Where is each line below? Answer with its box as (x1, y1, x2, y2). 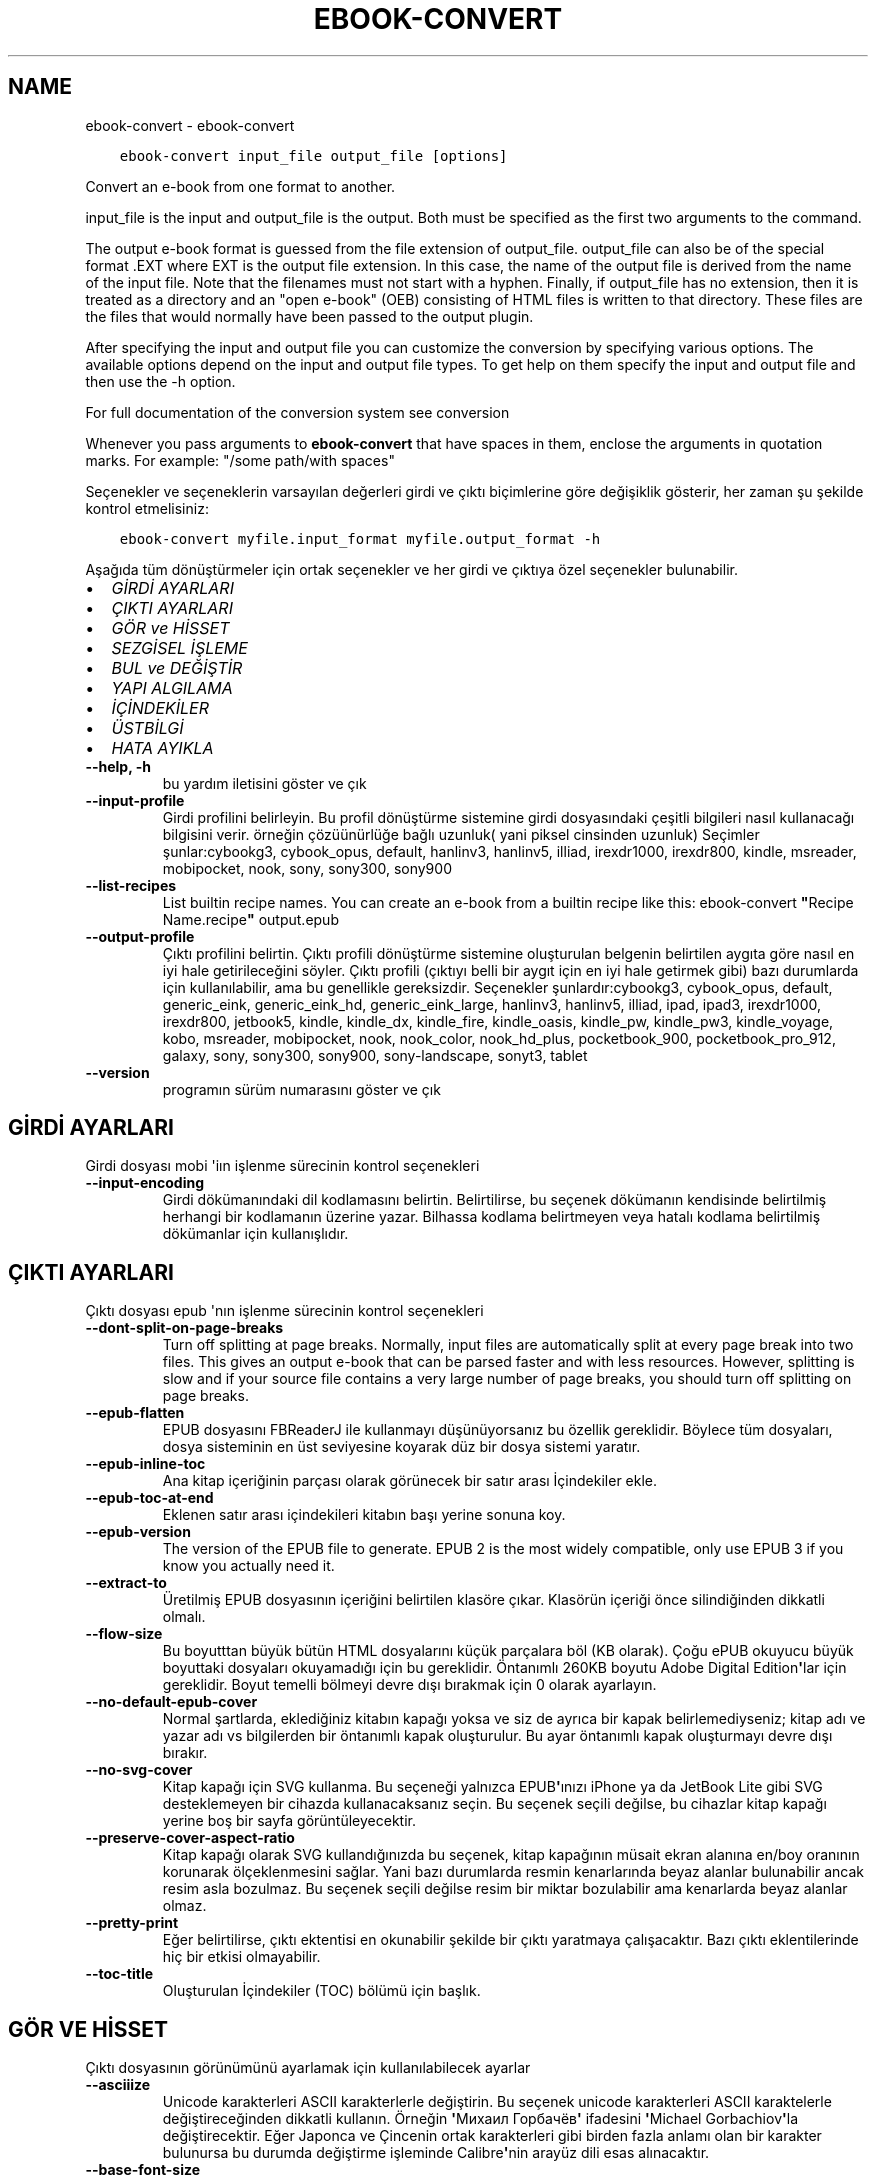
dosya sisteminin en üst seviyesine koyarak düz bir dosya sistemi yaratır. (162, 1438, 641, 1456)
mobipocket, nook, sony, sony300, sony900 (162, 859, 452, 877)
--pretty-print (85, 1914, 179, 1932)
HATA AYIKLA (111, 737, 214, 758)
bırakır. (162, 1744, 208, 1762)
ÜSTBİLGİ (111, 717, 184, 738)
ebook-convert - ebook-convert (85, 116, 295, 134)
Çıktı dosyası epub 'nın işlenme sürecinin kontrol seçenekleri (85, 1302, 484, 1320)
